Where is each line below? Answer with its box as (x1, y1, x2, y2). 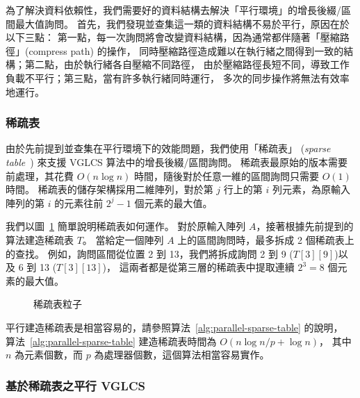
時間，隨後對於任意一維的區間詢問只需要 (133, 168, 319, 183)
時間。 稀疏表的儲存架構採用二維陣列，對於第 (6, 182, 213, 197)
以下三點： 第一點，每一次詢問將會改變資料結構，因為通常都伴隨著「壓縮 (6, 30, 340, 44)
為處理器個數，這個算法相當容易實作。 (94, 347, 270, 362)
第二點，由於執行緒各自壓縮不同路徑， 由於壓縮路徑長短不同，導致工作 (24, 57, 350, 72)
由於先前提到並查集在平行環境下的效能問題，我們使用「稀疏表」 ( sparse (6, 141, 331, 156)
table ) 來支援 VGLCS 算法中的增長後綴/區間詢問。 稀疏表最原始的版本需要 (6, 154, 348, 169)
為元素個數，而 (15, 347, 83, 362)
